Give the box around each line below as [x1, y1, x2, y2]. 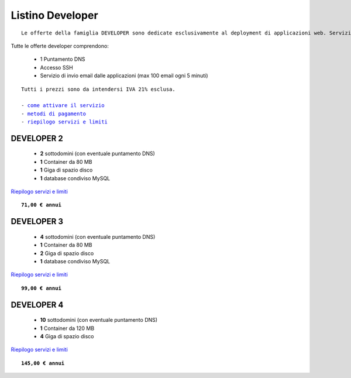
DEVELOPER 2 [11, 133, 64, 143]
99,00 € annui [21, 284, 61, 291]
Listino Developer [11, 9, 99, 22]
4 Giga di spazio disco [40, 332, 94, 339]
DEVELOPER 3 [11, 217, 64, 226]
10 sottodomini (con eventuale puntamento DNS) [40, 317, 158, 324]
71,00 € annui [21, 202, 61, 208]
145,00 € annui [21, 360, 65, 366]
